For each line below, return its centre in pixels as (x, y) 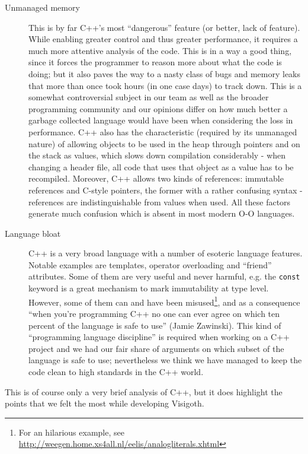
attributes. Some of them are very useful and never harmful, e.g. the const (164, 276)
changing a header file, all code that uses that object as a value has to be (161, 166)
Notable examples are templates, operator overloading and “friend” (150, 264)
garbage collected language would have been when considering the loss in (161, 120)
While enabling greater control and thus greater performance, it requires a (163, 39)
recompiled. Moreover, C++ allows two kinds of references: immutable (156, 178)
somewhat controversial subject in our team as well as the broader (149, 97)
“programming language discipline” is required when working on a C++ (159, 337)
